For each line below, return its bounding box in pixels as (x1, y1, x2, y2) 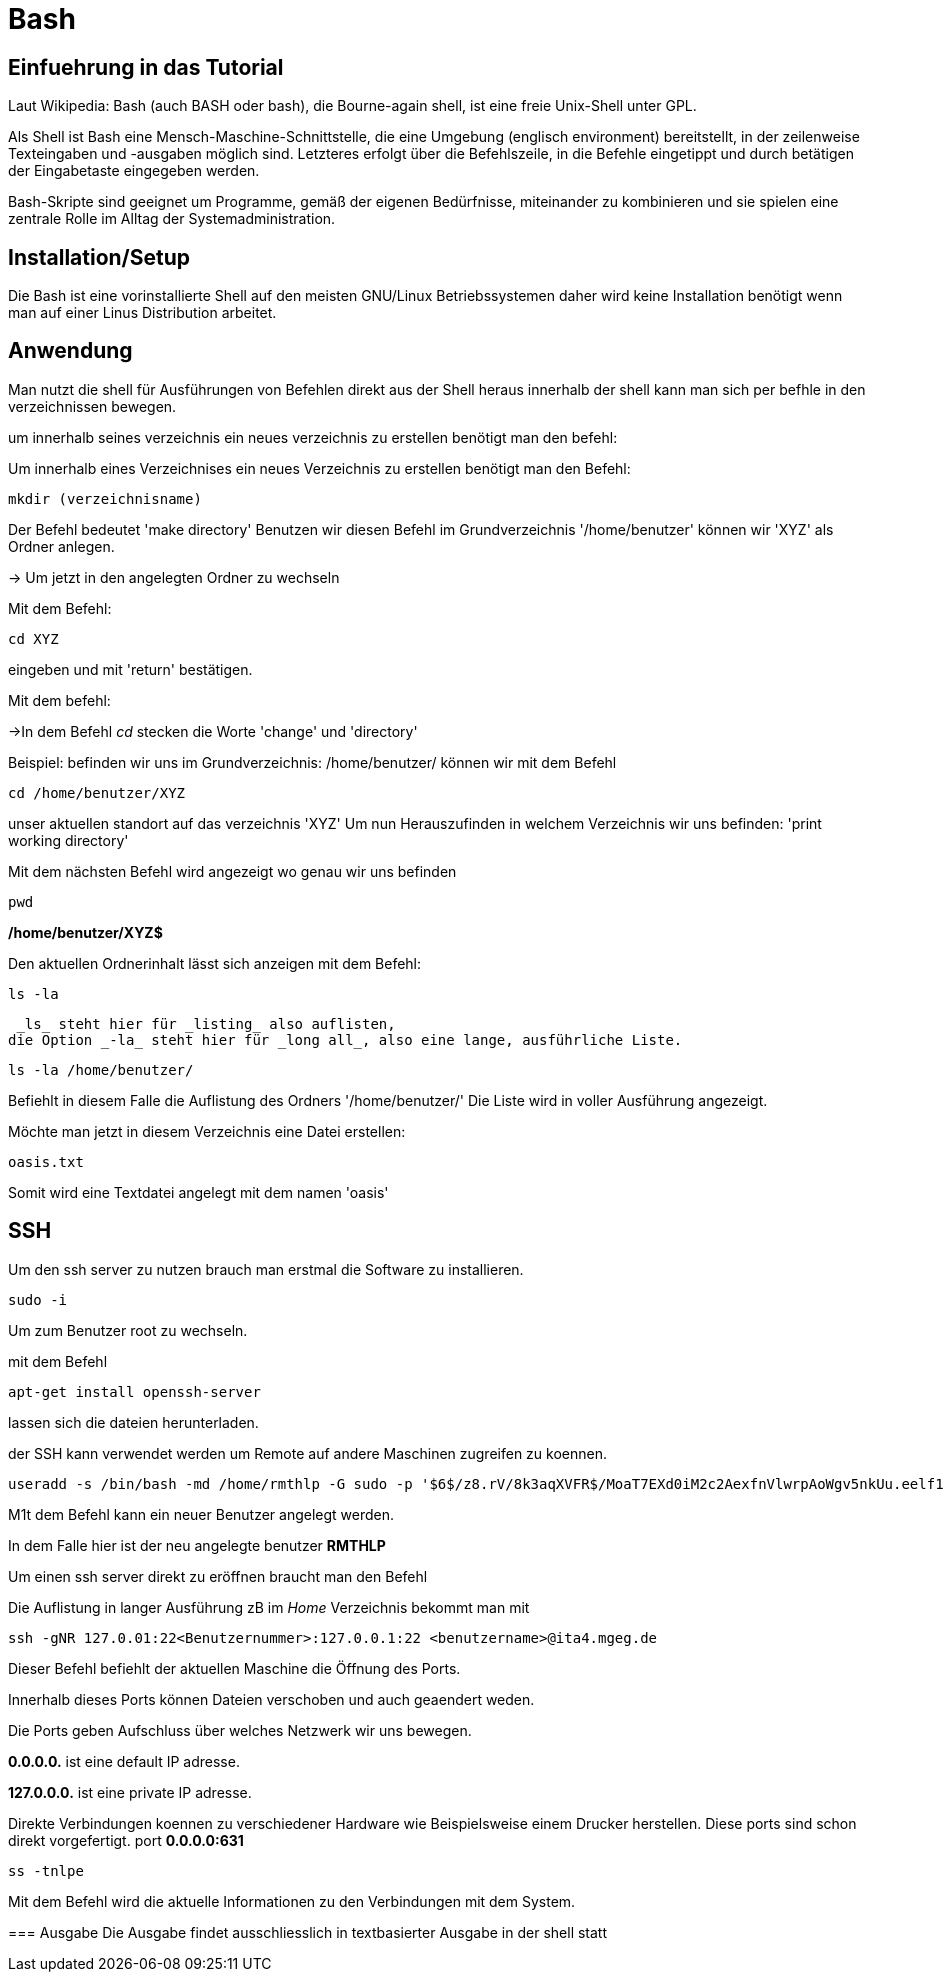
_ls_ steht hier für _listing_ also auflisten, (16, 1015, 396, 1032)
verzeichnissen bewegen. (8, 397, 177, 415)
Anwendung (8, 338, 133, 364)
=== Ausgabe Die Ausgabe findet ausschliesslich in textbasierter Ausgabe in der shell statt (8, 1923, 608, 1941)
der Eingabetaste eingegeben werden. (8, 162, 260, 180)
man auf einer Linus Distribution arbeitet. (8, 304, 277, 322)
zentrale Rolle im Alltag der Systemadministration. (8, 210, 336, 228)
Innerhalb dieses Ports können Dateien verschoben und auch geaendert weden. (8, 1690, 535, 1708)
